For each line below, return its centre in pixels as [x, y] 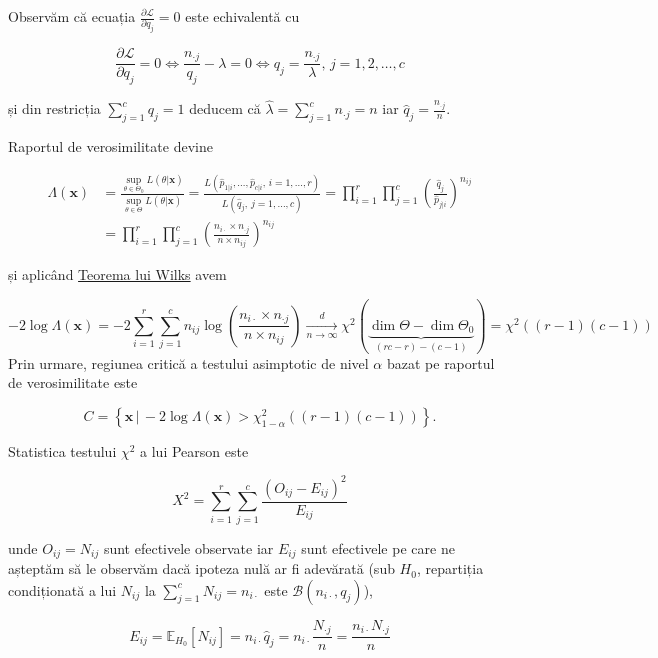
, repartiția [450, 568]
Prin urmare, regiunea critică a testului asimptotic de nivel [188, 362]
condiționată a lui [62, 589]
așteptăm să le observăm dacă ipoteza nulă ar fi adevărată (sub [201, 568]
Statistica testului [62, 450]
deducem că [225, 108]
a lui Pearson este [194, 450]
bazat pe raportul [440, 362]
